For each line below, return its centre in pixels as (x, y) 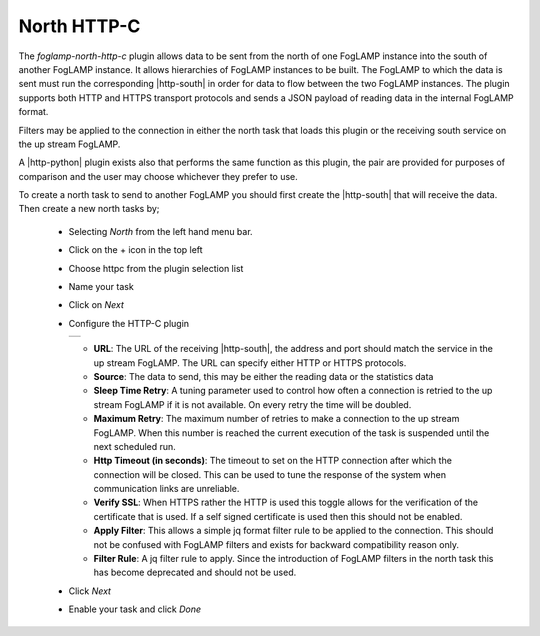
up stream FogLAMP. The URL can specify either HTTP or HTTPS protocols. (250, 362)
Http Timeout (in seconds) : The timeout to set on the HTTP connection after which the (272, 461)
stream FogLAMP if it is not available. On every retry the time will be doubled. (252, 404)
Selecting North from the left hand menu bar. (161, 231)
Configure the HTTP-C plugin (129, 323)
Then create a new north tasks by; (89, 209)
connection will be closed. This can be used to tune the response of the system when (270, 474)
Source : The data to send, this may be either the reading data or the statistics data (263, 376)
